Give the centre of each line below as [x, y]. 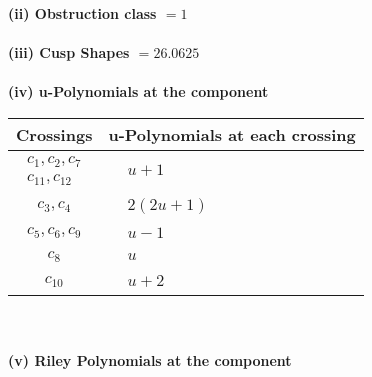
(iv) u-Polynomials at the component [138, 91]
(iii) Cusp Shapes [69, 52]
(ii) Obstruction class [82, 13]
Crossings [54, 134]
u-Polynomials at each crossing [232, 134]
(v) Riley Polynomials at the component [150, 360]
